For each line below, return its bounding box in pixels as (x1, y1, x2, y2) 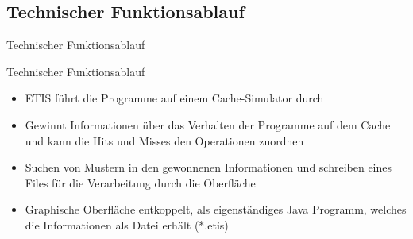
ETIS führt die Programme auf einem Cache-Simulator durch (25, 90, 324, 106)
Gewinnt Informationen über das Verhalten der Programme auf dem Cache (25, 116, 391, 133)
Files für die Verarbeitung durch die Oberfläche (25, 174, 256, 191)
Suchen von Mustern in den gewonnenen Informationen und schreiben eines (25, 159, 392, 175)
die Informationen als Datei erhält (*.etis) (25, 216, 229, 233)
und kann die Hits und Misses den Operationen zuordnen (25, 132, 304, 148)
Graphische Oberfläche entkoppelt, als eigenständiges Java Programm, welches (25, 201, 407, 218)
